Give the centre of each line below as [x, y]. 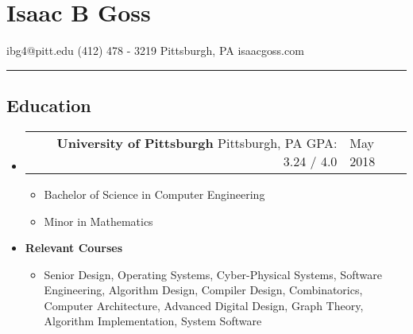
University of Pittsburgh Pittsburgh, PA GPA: [197, 142]
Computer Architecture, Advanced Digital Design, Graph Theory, [204, 305]
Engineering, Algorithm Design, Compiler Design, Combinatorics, [203, 290]
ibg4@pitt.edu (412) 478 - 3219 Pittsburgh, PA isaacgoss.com [155, 50]
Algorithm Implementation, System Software [153, 321]
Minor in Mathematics [98, 221]
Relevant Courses [74, 248]
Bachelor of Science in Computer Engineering [154, 194]
